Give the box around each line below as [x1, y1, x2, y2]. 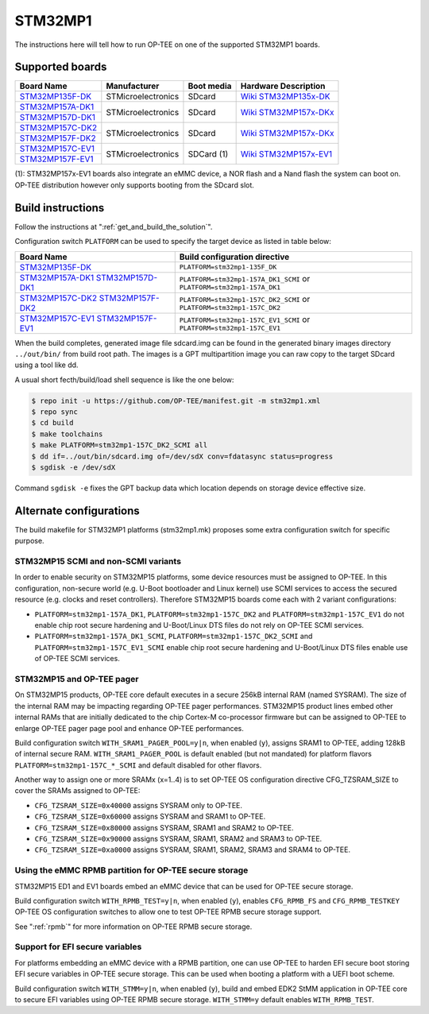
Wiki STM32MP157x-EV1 [240, 148, 333, 159]
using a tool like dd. [14, 360, 79, 370]
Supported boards [14, 60, 107, 74]
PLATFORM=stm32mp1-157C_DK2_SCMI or [179, 294, 311, 305]
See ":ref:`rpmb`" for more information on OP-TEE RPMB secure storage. [14, 922, 253, 931]
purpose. [14, 536, 44, 546]
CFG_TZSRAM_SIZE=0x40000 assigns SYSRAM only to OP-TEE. [34, 800, 242, 810]
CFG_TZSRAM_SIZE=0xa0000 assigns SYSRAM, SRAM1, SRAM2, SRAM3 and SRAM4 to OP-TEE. [34, 845, 351, 854]
